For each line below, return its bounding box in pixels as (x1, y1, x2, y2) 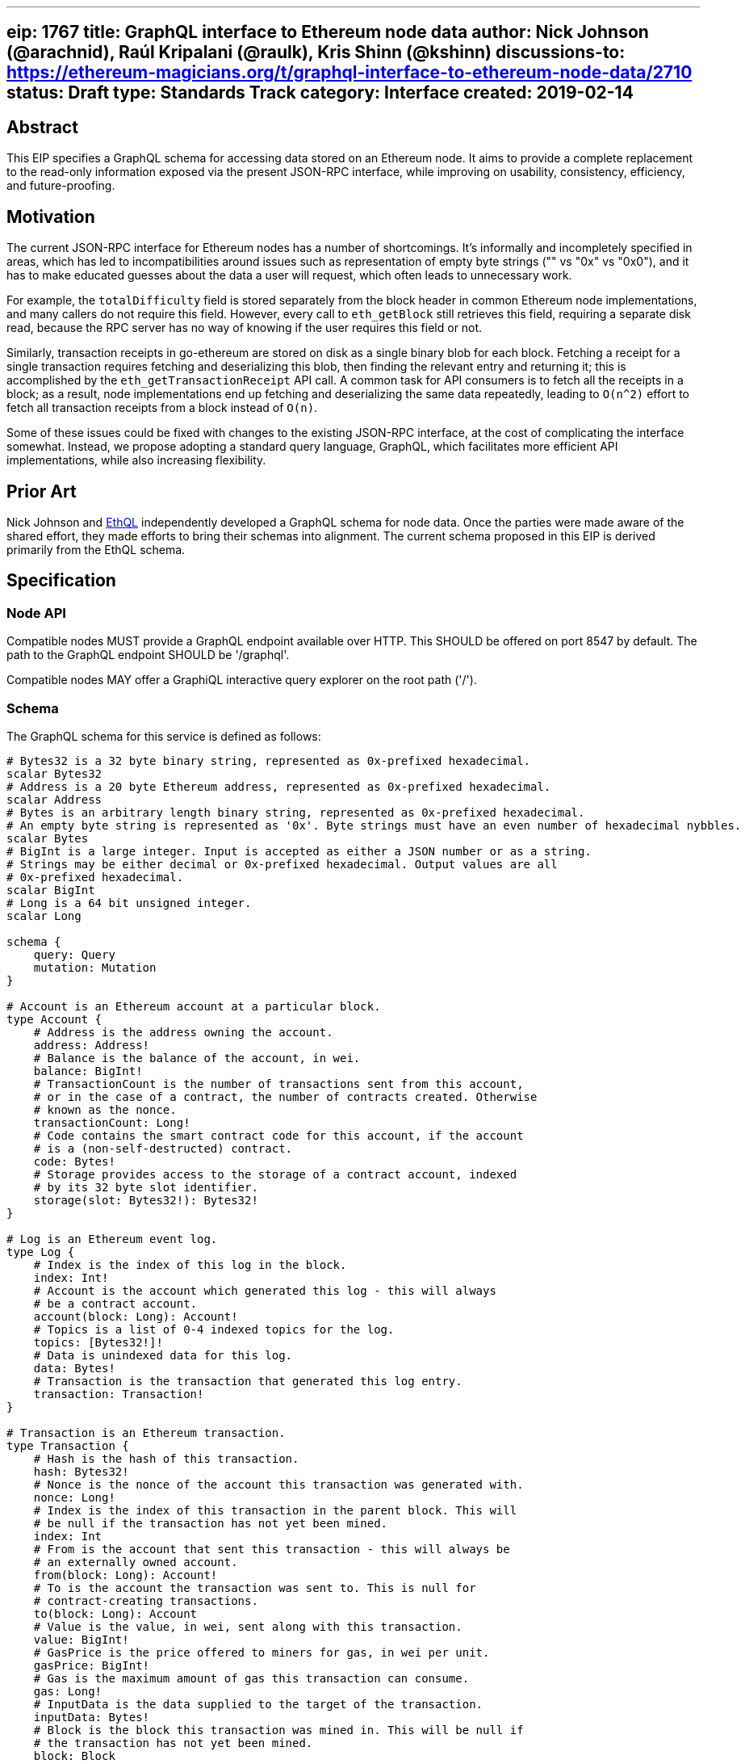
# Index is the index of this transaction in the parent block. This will (33, 1503, 517, 1517)
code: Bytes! (33, 1154, 115, 1168)
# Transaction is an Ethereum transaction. (6, 1426, 286, 1439)
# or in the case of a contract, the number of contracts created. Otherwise (33, 1090, 538, 1103)
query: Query (33, 947, 115, 961)
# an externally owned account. (33, 1555, 238, 1569)
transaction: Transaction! (33, 1387, 204, 1401)
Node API (6, 604, 66, 621)
